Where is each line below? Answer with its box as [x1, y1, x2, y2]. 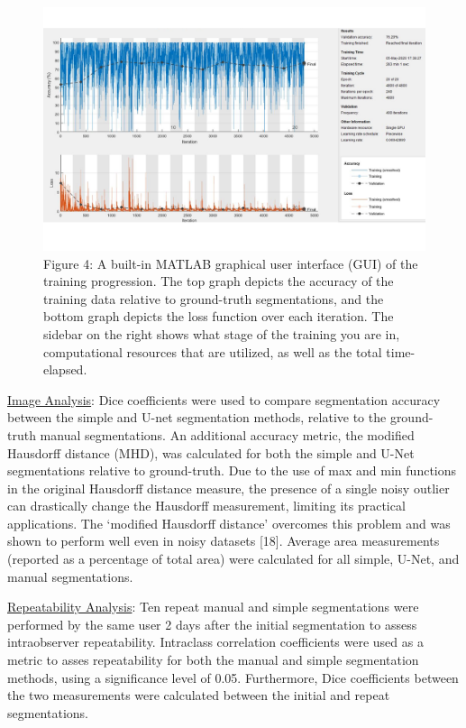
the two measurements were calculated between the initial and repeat [7, 686, 390, 705]
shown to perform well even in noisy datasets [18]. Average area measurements [7, 531, 440, 550]
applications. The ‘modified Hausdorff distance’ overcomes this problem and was [7, 513, 451, 532]
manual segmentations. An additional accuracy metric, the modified [40, 425, 415, 444]
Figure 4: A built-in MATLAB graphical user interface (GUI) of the [43, 253, 418, 272]
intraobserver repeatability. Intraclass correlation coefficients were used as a [7, 632, 424, 651]
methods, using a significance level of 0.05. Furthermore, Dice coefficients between [7, 668, 459, 687]
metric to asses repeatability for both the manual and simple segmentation [7, 650, 419, 669]
